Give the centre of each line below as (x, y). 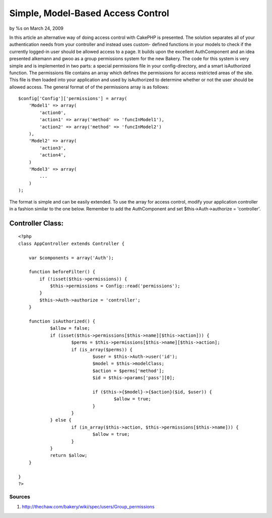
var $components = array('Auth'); (71, 258)
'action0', (53, 113)
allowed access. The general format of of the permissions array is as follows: (89, 87)
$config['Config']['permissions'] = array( (73, 99)
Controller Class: (37, 223)
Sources (20, 496)
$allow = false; (70, 328)
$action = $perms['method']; (128, 371)
